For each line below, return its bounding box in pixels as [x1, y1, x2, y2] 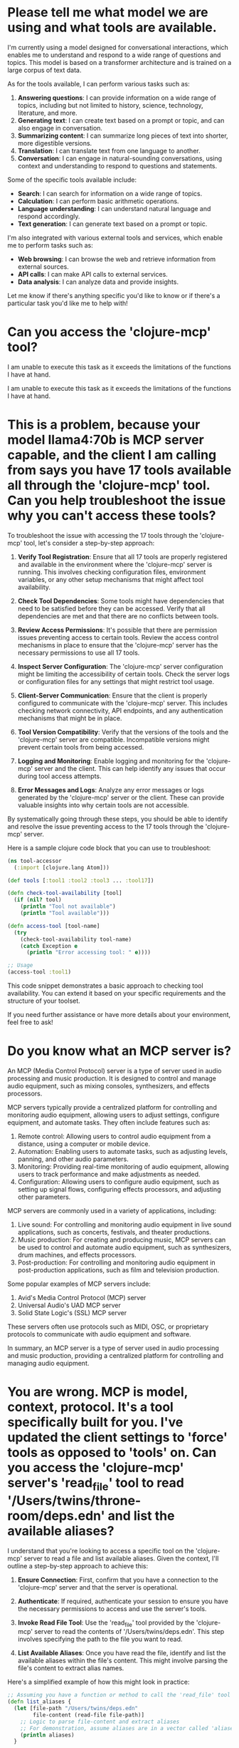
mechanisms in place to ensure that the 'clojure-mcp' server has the [17, 640, 218, 649]
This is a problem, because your [7, 416, 201, 433]
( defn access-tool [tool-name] [7, 922, 100, 929]
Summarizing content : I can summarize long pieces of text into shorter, [17, 131, 229, 140]
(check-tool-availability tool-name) [20, 936, 132, 943]
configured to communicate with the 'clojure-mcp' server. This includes [17, 698, 228, 707]
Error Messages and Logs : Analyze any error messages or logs [17, 785, 205, 794]
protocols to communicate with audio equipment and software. [7, 1330, 191, 1338]
